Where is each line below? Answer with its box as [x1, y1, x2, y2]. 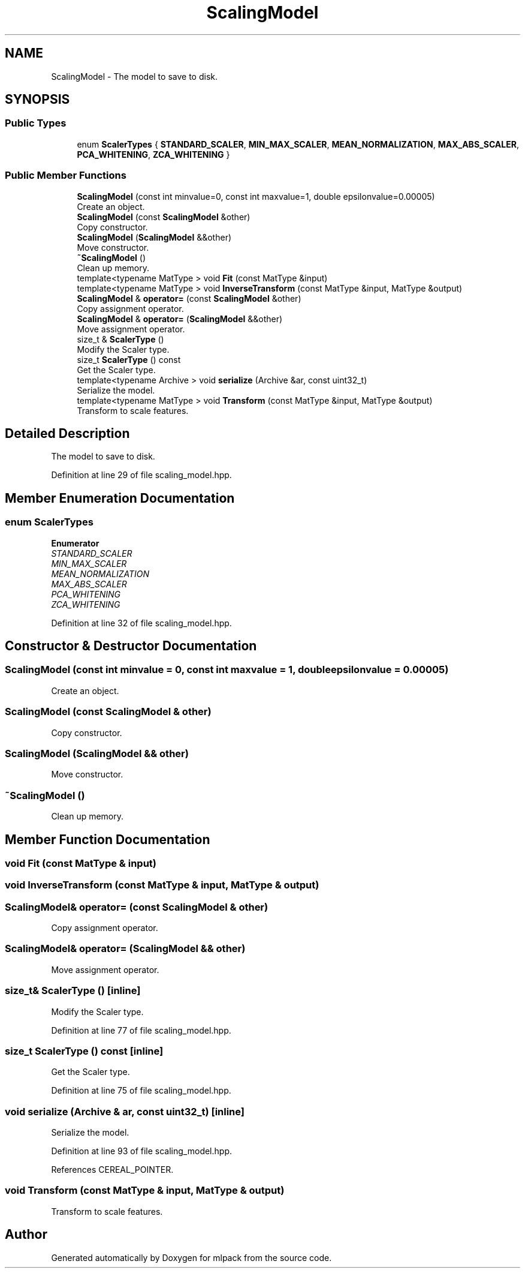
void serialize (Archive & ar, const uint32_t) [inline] [5, 1105, 245, 1118]
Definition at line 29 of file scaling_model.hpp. [51, 470, 232, 481]
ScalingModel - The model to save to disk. [51, 71, 218, 82]
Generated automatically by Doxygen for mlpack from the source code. [51, 1252, 332, 1263]
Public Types [5, 117, 67, 130]
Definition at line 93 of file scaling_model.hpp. [51, 1146, 232, 1157]
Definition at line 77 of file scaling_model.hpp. [51, 1025, 231, 1035]
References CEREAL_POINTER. [51, 1164, 174, 1175]
